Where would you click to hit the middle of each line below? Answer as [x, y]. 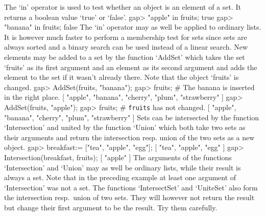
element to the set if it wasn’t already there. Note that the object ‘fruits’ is [122, 77]
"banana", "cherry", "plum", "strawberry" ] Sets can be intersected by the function [131, 117]
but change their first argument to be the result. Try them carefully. [111, 207]
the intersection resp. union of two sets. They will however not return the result [129, 197]
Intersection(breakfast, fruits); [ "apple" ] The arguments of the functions [118, 157]
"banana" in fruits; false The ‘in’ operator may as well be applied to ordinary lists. [133, 27]
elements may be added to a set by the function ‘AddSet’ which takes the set [125, 57]
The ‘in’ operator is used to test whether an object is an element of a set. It [123, 7]
